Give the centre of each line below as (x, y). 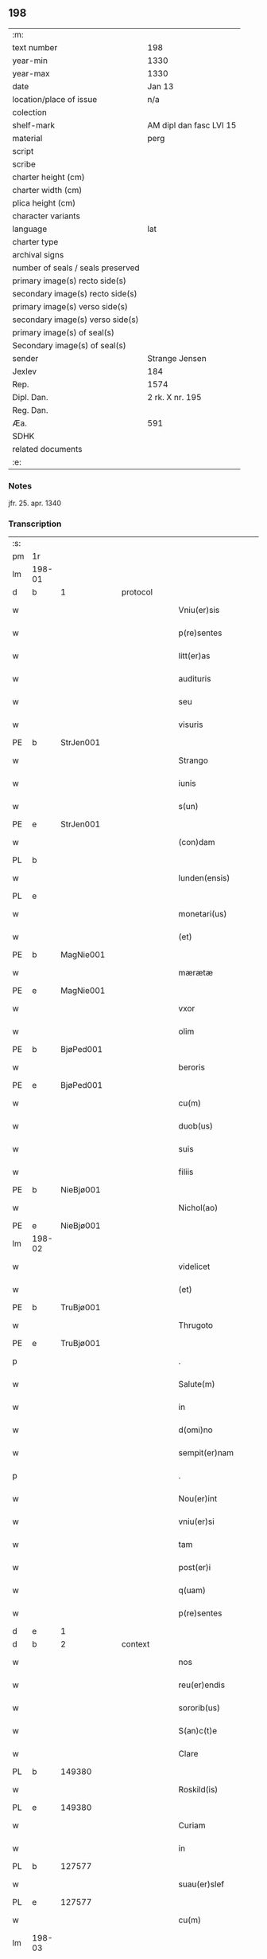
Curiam (192, 1826)
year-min (30, 61)
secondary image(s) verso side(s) (75, 320)
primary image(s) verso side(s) (70, 306)
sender (25, 358)
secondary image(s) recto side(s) (75, 293)
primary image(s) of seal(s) (64, 332)
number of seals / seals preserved (76, 268)
